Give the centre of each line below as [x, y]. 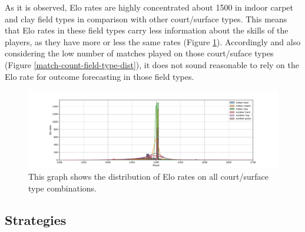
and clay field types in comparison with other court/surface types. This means [146, 19]
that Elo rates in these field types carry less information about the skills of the [147, 30]
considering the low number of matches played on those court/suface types [139, 53]
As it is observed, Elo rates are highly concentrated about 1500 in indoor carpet [149, 7]
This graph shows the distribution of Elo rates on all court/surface [149, 176]
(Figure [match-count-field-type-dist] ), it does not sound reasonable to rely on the [152, 64]
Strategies [36, 219]
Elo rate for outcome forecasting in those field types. [100, 76]
